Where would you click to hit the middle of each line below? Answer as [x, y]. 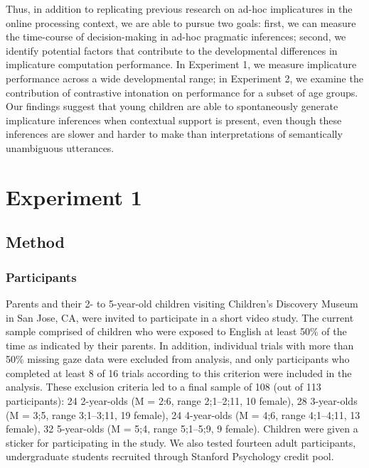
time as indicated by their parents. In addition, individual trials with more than [180, 345]
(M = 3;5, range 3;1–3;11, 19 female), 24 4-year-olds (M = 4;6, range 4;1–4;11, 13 [183, 414]
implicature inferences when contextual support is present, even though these [174, 120]
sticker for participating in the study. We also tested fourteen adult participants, [181, 442]
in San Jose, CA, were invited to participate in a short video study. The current [180, 317]
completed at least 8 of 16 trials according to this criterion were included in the [179, 372]
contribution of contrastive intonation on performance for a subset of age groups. [182, 92]
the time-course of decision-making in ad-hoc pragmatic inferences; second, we [176, 37]
